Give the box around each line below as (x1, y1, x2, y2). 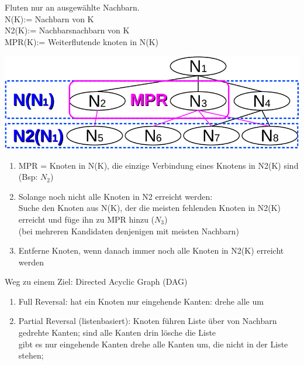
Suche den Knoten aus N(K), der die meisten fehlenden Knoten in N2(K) (18, 202, 281, 214)
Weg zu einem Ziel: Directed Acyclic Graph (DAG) (5, 275, 188, 288)
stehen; (18, 349, 44, 361)
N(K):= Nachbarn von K (5, 12, 94, 25)
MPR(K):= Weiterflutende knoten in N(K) (5, 35, 158, 47)
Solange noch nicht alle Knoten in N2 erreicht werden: (18, 190, 213, 202)
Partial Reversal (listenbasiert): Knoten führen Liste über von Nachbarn (18, 315, 277, 327)
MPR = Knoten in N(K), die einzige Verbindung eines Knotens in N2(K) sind (18, 159, 299, 171)
